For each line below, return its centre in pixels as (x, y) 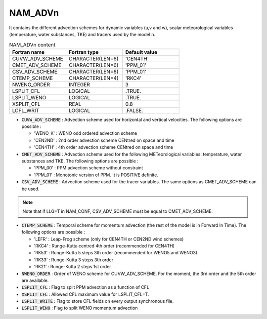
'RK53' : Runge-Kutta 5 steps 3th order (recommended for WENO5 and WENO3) (116, 253)
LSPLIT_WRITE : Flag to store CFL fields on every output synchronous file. (98, 301)
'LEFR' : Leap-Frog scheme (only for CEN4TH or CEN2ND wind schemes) (109, 239)
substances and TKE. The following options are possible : (80, 161)
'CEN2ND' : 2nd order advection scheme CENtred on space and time (104, 140)
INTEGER (79, 84)
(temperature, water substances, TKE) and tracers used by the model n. (82, 34)
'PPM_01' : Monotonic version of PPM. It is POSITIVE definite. (96, 175)
